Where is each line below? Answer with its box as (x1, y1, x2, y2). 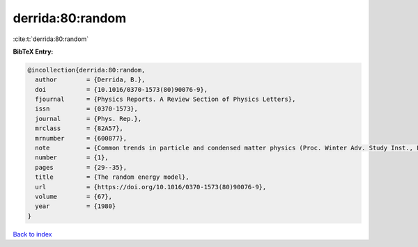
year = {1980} (35, 202, 116, 210)
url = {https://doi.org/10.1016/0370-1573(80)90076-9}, (35, 183, 267, 191)
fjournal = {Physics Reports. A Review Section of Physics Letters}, (35, 95, 296, 104)
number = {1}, (35, 154, 109, 161)
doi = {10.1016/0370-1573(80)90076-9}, (35, 86, 208, 93)
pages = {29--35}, (35, 164, 127, 171)
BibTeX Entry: (13, 47, 54, 56)
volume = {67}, (35, 193, 113, 200)
